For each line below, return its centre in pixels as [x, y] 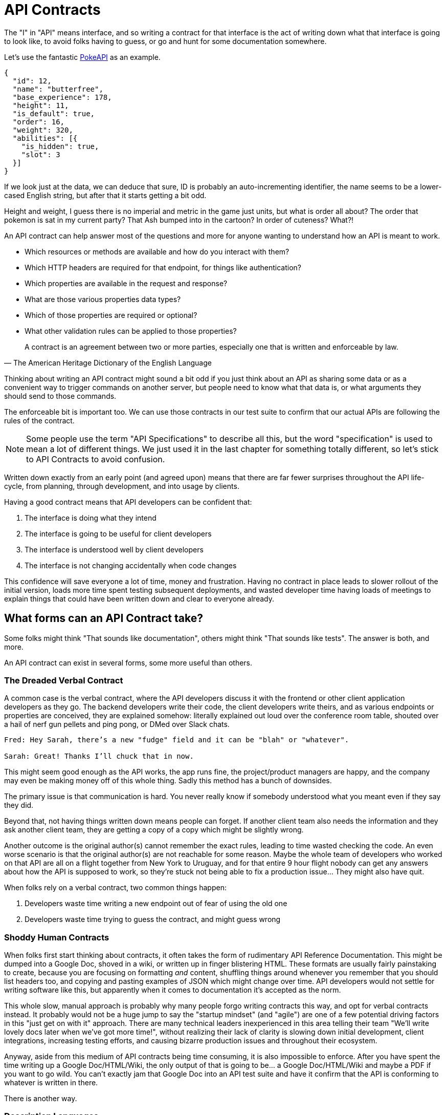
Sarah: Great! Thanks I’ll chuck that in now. [99, 756]
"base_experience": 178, [62, 97]
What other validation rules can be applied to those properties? [131, 331]
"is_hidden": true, [60, 146]
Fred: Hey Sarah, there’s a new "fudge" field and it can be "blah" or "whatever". [177, 740]
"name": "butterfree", [58, 89]
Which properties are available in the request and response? [126, 283]
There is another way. [41, 1099]
